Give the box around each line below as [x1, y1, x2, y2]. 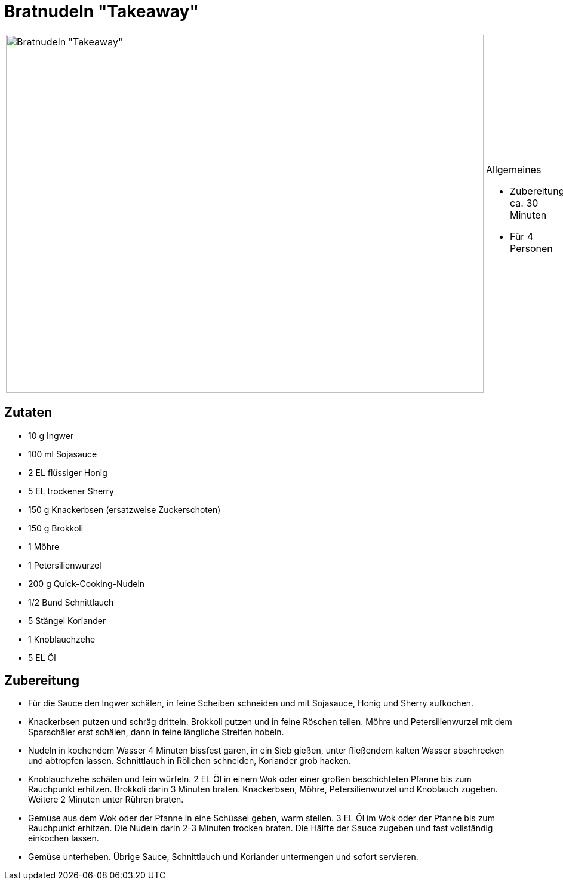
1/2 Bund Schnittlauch [28, 597, 114, 607]
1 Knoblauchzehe [28, 634, 96, 644]
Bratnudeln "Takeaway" [4, 1, 199, 21]
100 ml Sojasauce [28, 448, 97, 459]
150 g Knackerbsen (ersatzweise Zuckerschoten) [28, 504, 221, 515]
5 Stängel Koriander [28, 615, 106, 626]
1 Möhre [28, 541, 60, 552]
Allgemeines [486, 163, 542, 176]
